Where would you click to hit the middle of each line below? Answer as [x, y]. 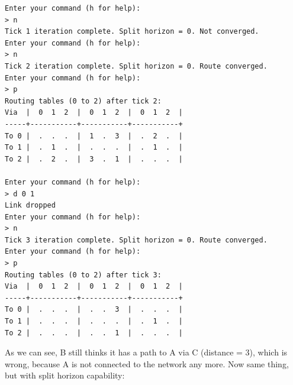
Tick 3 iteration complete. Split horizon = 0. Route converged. [136, 240]
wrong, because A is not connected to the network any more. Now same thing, [147, 363]
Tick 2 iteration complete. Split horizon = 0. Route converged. [136, 66]
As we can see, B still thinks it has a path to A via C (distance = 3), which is [146, 352]
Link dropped [30, 206]
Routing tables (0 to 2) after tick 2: [83, 101]
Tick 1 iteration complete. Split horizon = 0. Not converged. [132, 32]
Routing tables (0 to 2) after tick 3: [83, 275]
